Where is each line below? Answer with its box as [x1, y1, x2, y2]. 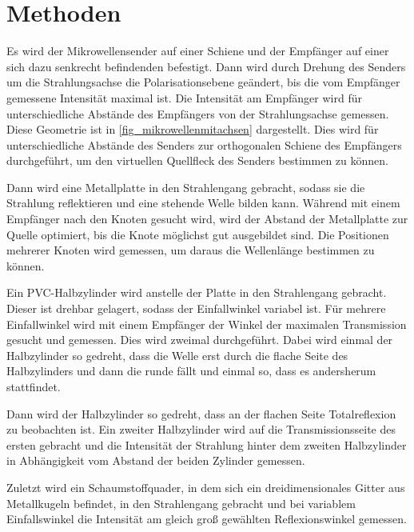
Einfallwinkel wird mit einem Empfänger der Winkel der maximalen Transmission [6, 315, 407, 332]
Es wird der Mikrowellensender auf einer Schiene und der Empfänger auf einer [6, 42, 389, 59]
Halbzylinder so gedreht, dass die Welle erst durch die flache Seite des [6, 346, 348, 363]
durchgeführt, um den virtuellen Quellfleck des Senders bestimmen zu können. [6, 152, 388, 169]
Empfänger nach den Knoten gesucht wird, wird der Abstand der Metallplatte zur [6, 210, 408, 227]
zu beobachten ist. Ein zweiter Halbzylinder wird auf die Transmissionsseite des [6, 421, 396, 438]
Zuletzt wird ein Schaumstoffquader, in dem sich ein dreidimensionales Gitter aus [6, 478, 405, 495]
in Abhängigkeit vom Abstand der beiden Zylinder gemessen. [6, 452, 305, 469]
